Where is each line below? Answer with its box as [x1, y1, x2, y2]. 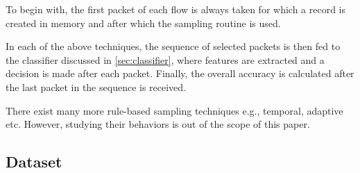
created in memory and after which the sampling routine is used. [6, 15, 281, 30]
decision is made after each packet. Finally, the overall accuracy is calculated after [6, 66, 354, 81]
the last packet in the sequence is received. [6, 79, 186, 94]
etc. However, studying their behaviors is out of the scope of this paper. [6, 117, 310, 131]
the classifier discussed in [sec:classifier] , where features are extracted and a [6, 52, 325, 67]
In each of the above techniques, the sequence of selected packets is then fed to [6, 39, 341, 53]
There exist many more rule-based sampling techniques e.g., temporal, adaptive [6, 103, 343, 117]
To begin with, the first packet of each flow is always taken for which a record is [6, 2, 346, 16]
